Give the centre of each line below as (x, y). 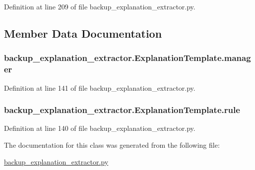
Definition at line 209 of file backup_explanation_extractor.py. (100, 6)
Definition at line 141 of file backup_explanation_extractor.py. (100, 87)
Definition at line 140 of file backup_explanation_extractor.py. (100, 128)
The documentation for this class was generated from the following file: (112, 144)
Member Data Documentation (83, 33)
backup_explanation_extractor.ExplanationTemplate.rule (122, 110)
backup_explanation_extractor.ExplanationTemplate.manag (127, 58)
